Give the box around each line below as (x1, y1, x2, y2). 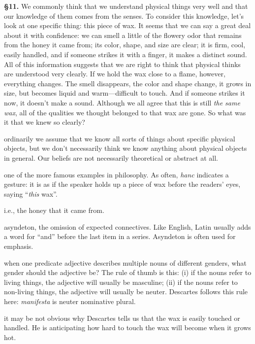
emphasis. (4, 241, 33, 251)
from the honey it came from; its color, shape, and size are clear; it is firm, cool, (4, 39, 246, 50)
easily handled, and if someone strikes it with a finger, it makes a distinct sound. (4, 49, 247, 59)
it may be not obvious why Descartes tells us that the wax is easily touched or (4, 312, 240, 323)
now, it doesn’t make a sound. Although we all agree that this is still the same (4, 97, 240, 107)
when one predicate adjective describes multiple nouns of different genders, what (4, 257, 247, 268)
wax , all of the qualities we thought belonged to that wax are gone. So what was (4, 107, 246, 117)
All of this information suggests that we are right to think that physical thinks (4, 59, 241, 69)
